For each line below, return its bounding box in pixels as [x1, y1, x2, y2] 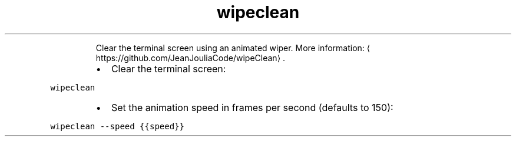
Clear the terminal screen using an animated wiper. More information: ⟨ [95, 42, 371, 53]
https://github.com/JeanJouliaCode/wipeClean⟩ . [95, 52, 286, 63]
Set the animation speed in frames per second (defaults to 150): [111, 101, 393, 113]
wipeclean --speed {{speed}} [50, 121, 184, 131]
